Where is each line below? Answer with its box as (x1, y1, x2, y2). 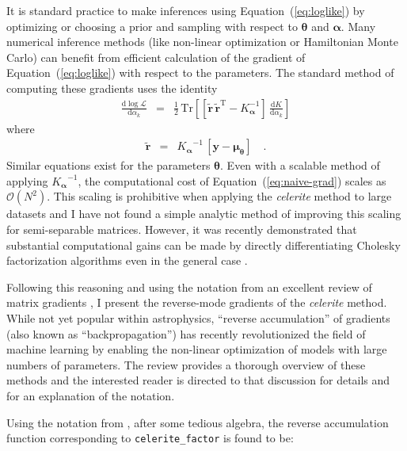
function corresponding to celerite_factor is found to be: (6, 430, 294, 446)
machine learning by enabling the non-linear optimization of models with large (6, 341, 387, 357)
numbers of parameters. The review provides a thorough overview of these (6, 356, 366, 373)
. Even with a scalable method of (220, 157, 380, 174)
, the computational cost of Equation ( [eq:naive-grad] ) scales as (78, 172, 386, 189)
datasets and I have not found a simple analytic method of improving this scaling (6, 205, 401, 222)
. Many (340, 17, 376, 34)
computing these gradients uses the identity (6, 79, 218, 96)
